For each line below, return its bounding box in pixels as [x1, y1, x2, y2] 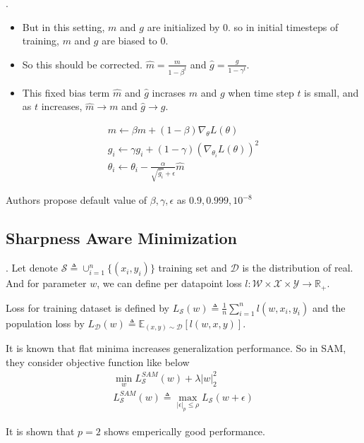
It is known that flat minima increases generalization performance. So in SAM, [6, 341, 346, 356]
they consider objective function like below [6, 354, 190, 369]
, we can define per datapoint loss [97, 276, 242, 291]
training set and [158, 260, 227, 275]
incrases [152, 85, 186, 99]
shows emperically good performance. [104, 423, 265, 438]
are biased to [102, 33, 157, 48]
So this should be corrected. [22, 56, 142, 71]
